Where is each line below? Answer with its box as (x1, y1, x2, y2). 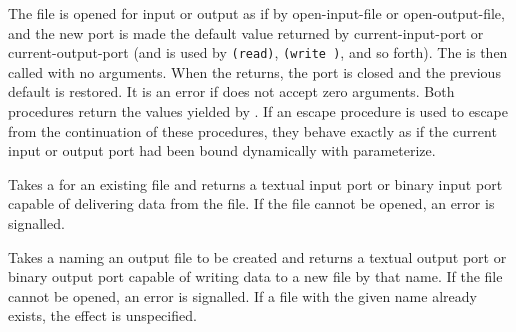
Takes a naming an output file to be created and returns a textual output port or (8, 246, 507, 267)
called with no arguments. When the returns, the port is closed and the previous (8, 61, 501, 82)
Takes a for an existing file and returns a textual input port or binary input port (8, 173, 503, 194)
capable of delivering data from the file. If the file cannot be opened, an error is (8, 193, 495, 214)
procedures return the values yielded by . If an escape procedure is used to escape (8, 101, 508, 122)
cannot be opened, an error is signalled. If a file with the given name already (8, 285, 477, 306)
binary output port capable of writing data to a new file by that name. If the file (8, 266, 503, 287)
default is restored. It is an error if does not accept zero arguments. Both (8, 81, 455, 102)
